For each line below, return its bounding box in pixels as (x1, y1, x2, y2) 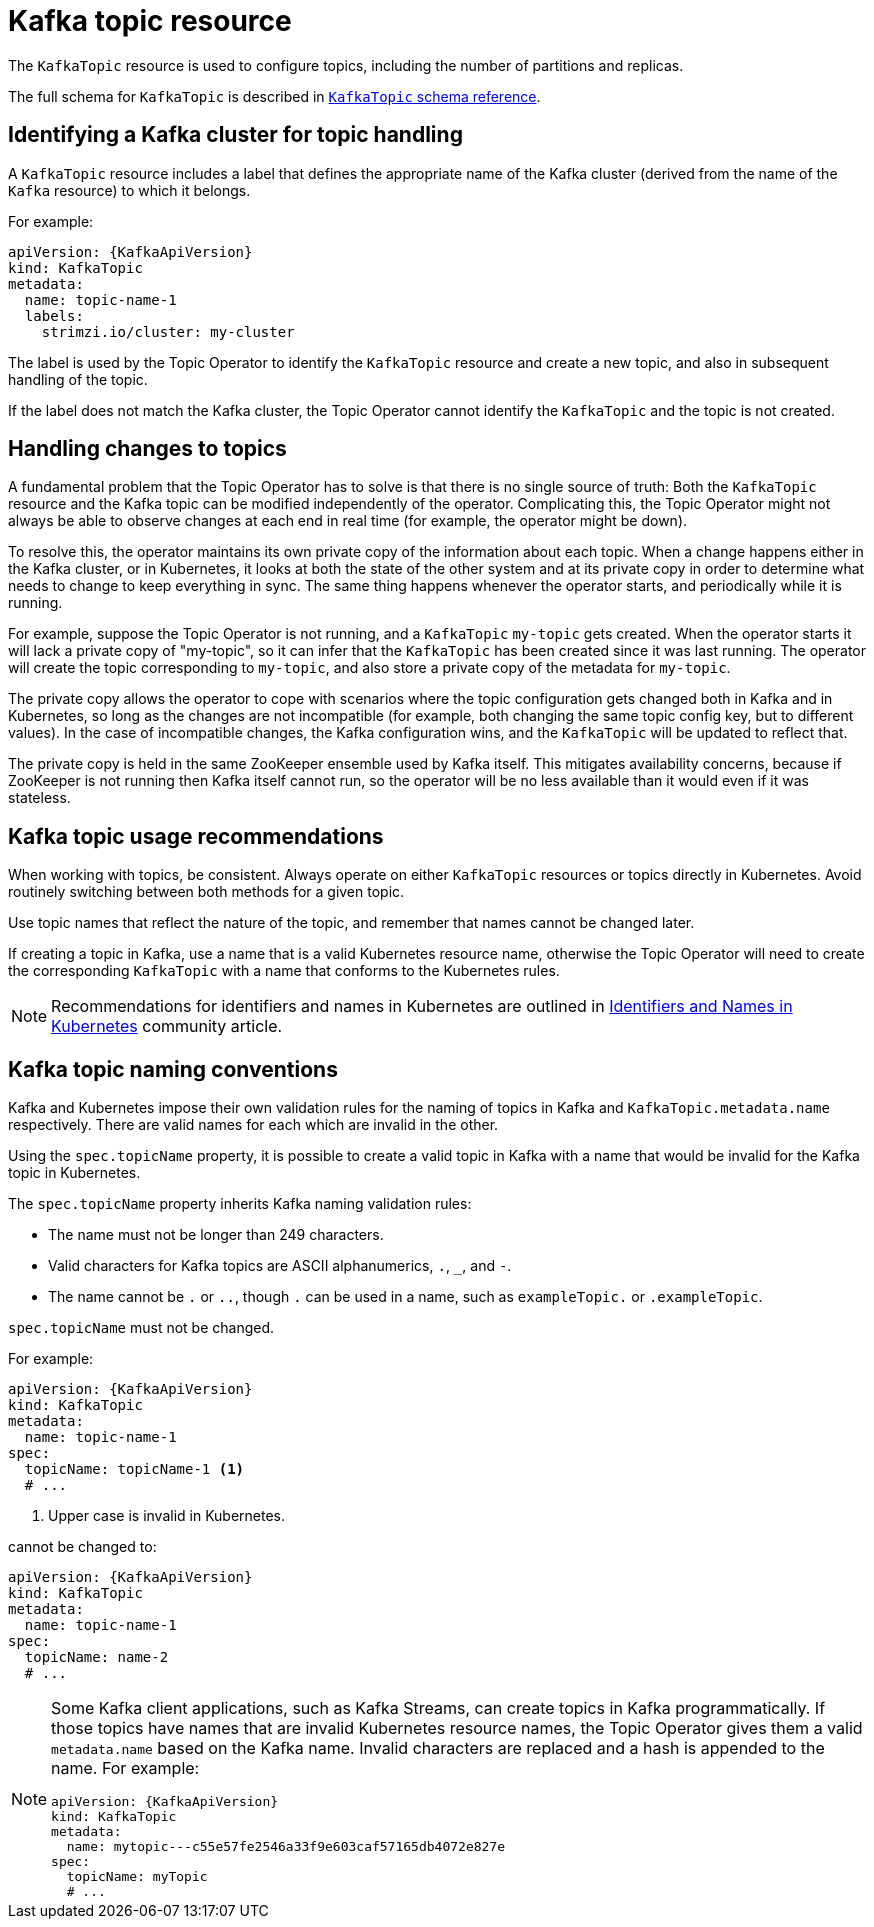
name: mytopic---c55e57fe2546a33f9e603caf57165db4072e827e (66, 1839, 506, 1855)
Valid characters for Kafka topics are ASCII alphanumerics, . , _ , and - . (48, 1257, 512, 1275)
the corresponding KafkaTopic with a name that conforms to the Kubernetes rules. (8, 962, 560, 980)
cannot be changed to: (8, 1538, 157, 1556)
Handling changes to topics (8, 436, 287, 462)
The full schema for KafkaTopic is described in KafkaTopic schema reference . (8, 87, 541, 105)
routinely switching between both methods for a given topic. (8, 883, 405, 901)
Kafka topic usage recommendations (8, 823, 384, 849)
